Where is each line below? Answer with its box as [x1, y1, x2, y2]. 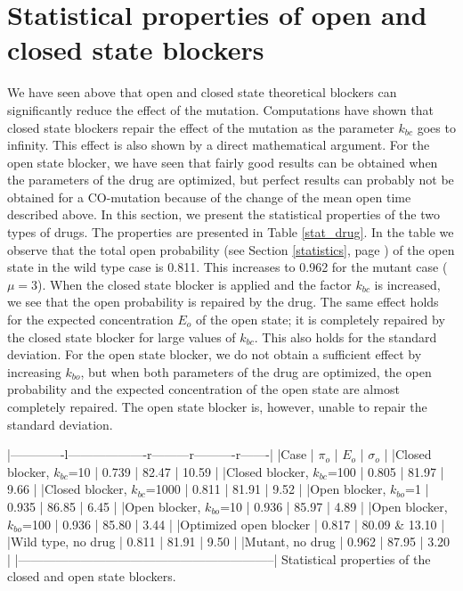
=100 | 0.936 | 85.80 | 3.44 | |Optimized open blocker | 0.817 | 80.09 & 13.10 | [22, 514, 445, 533]
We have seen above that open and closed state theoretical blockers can [7, 83, 397, 102]
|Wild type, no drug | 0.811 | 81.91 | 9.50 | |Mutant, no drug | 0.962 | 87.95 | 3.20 [7, 532, 451, 551]
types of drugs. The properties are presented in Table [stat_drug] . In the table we [7, 223, 454, 242]
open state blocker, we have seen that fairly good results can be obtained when [7, 152, 438, 171]
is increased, [374, 275, 441, 293]
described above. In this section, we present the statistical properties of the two [7, 205, 440, 224]
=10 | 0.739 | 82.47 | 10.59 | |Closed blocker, [68, 462, 309, 480]
